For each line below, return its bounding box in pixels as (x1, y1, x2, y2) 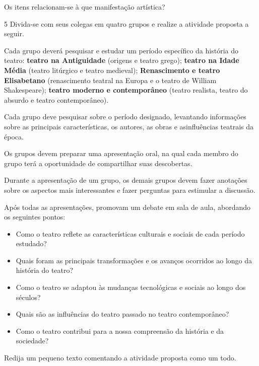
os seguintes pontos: (4, 211, 66, 222)
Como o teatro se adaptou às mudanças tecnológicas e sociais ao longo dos (16, 282, 246, 292)
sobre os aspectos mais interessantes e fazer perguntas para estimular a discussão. (4, 184, 255, 195)
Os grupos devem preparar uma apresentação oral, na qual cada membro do (4, 148, 238, 159)
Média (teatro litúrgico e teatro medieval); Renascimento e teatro (4, 64, 220, 75)
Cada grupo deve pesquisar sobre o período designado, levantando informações (4, 111, 246, 122)
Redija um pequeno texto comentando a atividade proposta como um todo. (4, 352, 236, 363)
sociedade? (16, 335, 49, 346)
